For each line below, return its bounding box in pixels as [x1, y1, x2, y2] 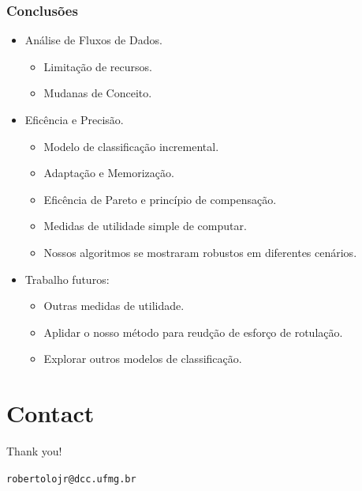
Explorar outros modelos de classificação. [43, 350, 242, 367]
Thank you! [6, 443, 62, 459]
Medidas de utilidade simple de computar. [43, 217, 247, 234]
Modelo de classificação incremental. [43, 138, 219, 154]
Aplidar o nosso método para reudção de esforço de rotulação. [43, 323, 343, 340]
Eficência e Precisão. [24, 111, 124, 127]
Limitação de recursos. [43, 58, 152, 74]
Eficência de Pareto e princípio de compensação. [43, 191, 277, 207]
